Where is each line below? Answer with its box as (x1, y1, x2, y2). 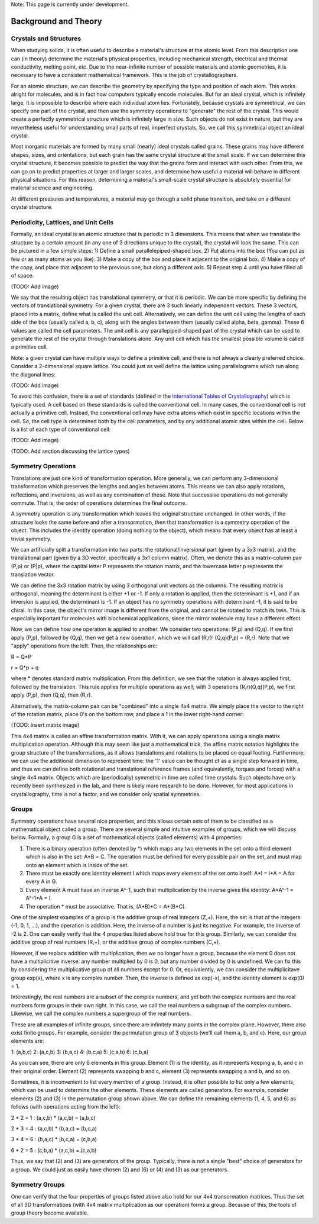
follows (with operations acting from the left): (11, 1103, 121, 1110)
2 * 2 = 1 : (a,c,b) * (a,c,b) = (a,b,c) (11, 1114, 96, 1121)
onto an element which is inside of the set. (25, 861, 129, 868)
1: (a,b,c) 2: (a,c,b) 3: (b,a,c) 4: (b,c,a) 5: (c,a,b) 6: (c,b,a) (11, 1048, 149, 1055)
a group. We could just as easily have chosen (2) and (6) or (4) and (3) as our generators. (11, 1166, 229, 1173)
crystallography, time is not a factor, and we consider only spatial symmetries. (11, 790, 201, 797)
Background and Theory (11, 16, 103, 26)
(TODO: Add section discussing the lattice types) (11, 447, 130, 455)
